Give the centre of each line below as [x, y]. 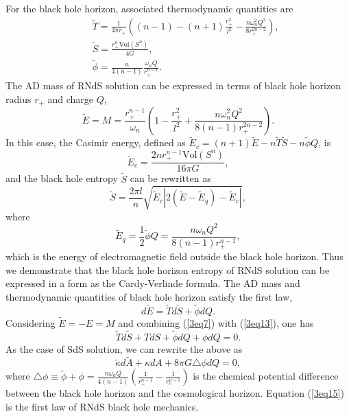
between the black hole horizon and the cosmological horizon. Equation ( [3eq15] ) [175, 393]
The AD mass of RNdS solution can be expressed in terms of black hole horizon [173, 85]
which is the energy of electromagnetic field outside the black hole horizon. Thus [174, 256]
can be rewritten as [170, 178]
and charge [71, 99]
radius [19, 99]
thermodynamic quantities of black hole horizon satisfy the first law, [149, 296]
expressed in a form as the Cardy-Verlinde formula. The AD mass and [153, 283]
